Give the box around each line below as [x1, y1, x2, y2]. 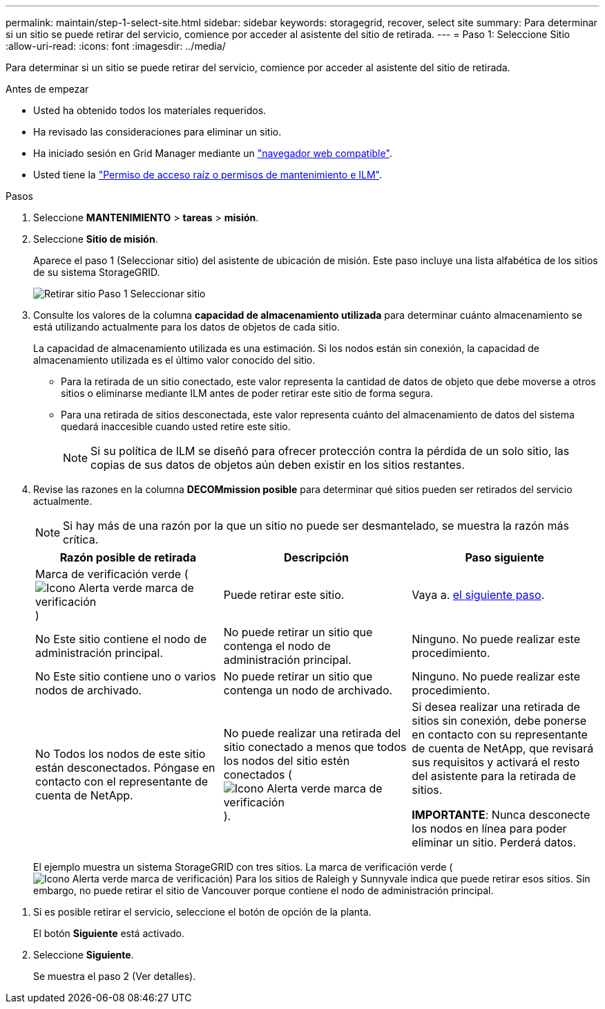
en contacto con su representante [412, 728, 588, 741]
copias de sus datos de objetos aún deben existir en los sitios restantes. [90, 458, 465, 472]
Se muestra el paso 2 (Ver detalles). [33, 970, 196, 982]
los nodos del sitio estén [223, 754, 350, 768]
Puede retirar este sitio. [223, 588, 345, 602]
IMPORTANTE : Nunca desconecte [412, 808, 590, 822]
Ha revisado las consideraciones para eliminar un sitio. [33, 126, 282, 138]
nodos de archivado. [35, 683, 142, 697]
